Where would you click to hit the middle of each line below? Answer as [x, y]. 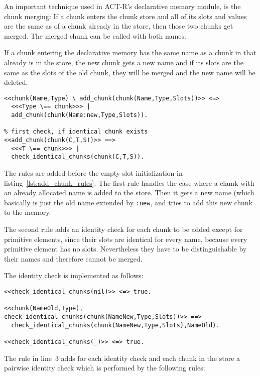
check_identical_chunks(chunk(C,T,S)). [78, 157]
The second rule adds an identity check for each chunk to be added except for [123, 229]
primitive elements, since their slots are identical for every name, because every [126, 239]
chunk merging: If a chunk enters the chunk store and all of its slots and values [125, 16]
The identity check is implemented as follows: [74, 275]
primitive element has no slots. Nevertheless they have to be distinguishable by [125, 249]
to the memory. [28, 212]
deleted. [16, 82]
